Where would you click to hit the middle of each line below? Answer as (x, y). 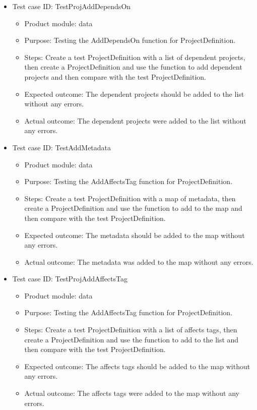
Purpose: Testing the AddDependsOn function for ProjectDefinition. (130, 40)
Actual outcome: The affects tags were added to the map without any (132, 393)
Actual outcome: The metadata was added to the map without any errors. (139, 261)
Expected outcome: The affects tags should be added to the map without (137, 366)
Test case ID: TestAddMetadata (62, 147)
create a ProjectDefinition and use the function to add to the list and (132, 339)
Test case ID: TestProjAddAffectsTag (70, 279)
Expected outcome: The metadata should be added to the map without (135, 235)
